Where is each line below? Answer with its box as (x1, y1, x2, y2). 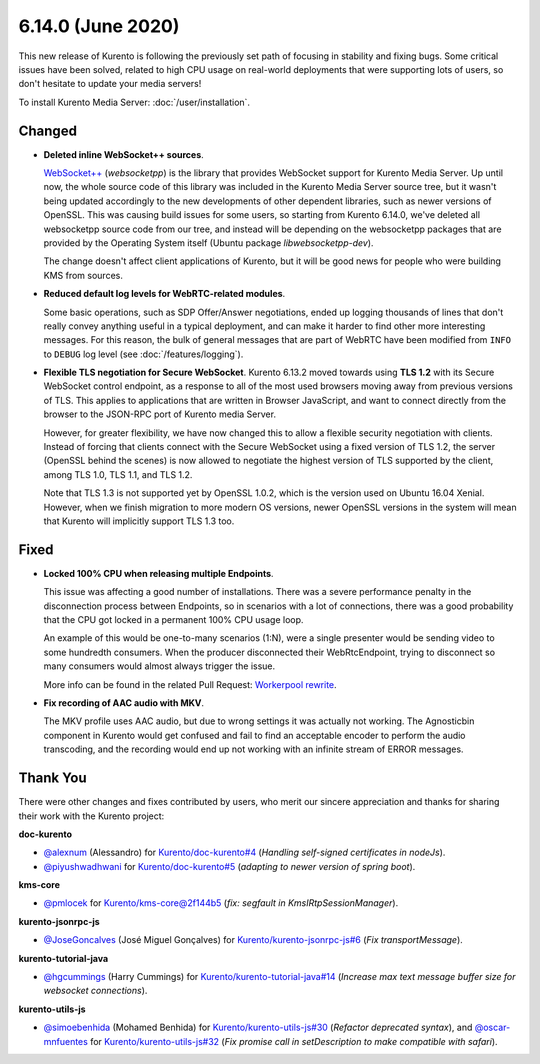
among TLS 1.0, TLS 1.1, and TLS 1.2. (43, 468, 193, 480)
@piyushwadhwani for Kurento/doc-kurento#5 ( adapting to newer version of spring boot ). (43, 860, 416, 872)
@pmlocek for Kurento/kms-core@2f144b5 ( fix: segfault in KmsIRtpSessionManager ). (43, 897, 399, 909)
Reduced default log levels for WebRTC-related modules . (43, 288, 286, 300)
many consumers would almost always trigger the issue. (43, 660, 276, 672)
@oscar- (474, 1021, 511, 1034)
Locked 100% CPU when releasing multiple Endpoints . (43, 567, 274, 579)
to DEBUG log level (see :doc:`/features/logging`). (43, 348, 244, 360)
